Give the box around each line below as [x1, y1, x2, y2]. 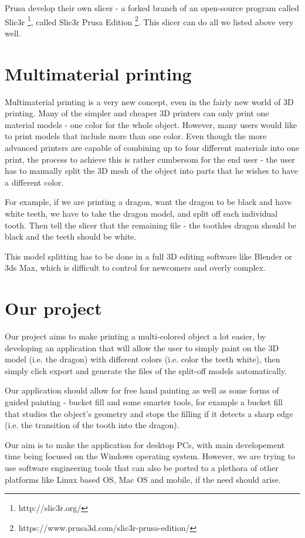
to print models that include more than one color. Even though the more [5, 130, 267, 142]
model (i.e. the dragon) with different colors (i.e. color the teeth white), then [5, 353, 280, 365]
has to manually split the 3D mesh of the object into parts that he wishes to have [5, 164, 298, 177]
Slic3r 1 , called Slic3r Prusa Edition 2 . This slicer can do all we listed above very [5, 14, 294, 28]
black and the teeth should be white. [5, 230, 137, 243]
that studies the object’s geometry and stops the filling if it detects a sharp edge [5, 407, 293, 419]
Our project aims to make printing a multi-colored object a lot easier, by [5, 330, 266, 342]
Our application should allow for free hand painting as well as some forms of [5, 384, 279, 396]
